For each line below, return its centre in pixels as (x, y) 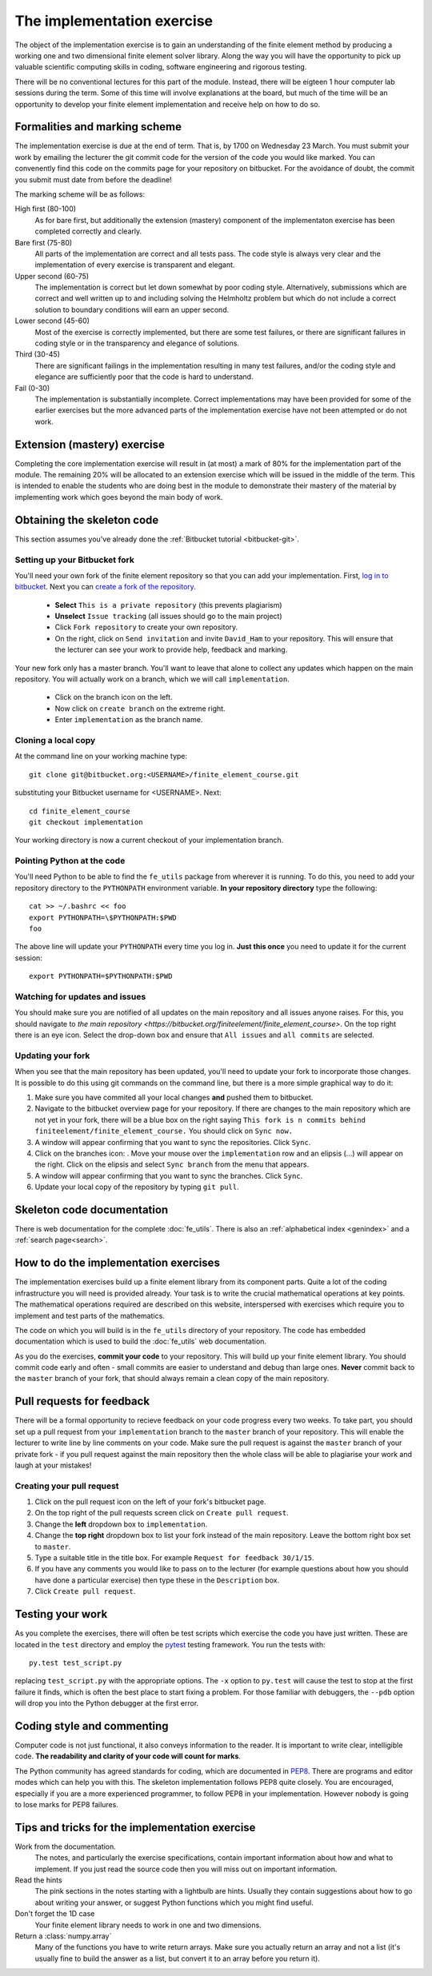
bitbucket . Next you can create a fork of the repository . (105, 587)
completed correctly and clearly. (88, 231)
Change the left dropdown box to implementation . (121, 1524)
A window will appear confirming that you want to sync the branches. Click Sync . (169, 1176)
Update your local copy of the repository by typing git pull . (137, 1187)
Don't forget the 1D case (55, 1914)
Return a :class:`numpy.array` (63, 1936)
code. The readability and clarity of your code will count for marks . (128, 1756)
